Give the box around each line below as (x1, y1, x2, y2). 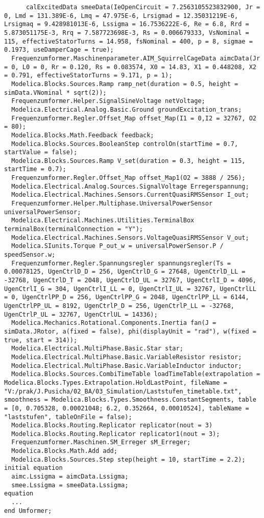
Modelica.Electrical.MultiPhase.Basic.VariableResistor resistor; (11, 353, 242, 361)
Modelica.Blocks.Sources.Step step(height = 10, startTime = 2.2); (11, 455, 246, 463)
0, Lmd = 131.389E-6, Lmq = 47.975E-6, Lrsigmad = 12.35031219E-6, (4, 12, 238, 19)
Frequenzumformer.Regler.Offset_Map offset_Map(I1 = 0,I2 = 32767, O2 (11, 114, 256, 122)
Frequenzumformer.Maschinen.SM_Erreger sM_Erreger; (11, 439, 191, 446)
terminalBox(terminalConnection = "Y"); (4, 225, 143, 233)
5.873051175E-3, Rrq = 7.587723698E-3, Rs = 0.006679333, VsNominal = (4, 29, 249, 36)
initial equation (4, 464, 63, 472)
